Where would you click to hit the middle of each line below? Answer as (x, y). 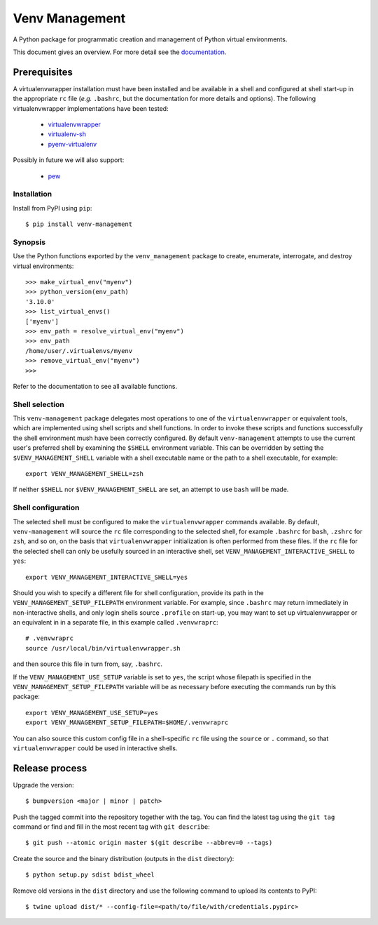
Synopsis (29, 242)
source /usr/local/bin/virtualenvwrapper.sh (103, 648)
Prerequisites (43, 72)
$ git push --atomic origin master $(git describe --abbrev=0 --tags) (149, 843)
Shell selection (38, 404)
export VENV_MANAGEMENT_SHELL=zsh (84, 474)
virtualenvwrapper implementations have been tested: (91, 108)
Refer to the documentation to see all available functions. (95, 386)
